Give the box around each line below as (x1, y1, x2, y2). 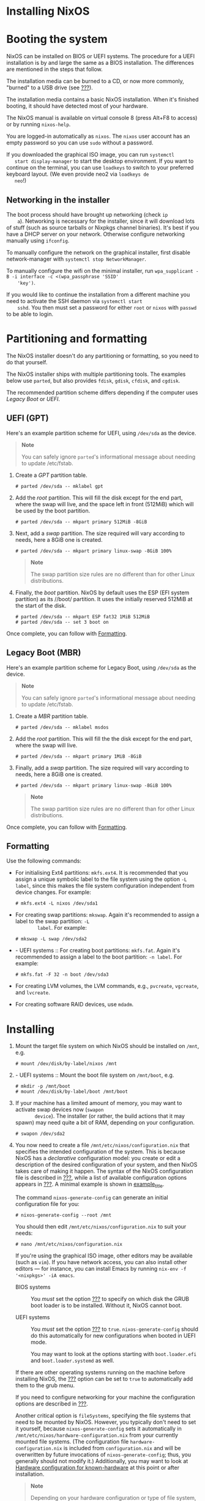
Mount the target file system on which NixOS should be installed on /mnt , (15, 1042, 199, 1050)
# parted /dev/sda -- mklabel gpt (15, 483, 103, 489)
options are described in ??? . (15, 1400, 89, 1407)
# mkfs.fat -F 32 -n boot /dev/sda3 (15, 971, 109, 978)
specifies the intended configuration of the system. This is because (15, 1148, 185, 1155)
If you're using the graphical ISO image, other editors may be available (15, 1252, 193, 1259)
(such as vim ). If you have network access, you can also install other (15, 1259, 188, 1266)
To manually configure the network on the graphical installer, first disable (6, 249, 191, 256)
